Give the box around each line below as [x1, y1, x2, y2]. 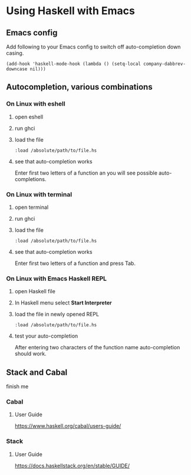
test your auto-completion [14, 332, 78, 340]
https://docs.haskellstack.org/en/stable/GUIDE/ [14, 462, 130, 469]
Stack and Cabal [6, 367, 68, 377]
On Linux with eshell [6, 100, 66, 108]
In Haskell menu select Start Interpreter [14, 299, 112, 306]
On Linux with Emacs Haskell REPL [6, 274, 107, 283]
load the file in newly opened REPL [14, 311, 99, 318]
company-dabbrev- [143, 61, 186, 67]
